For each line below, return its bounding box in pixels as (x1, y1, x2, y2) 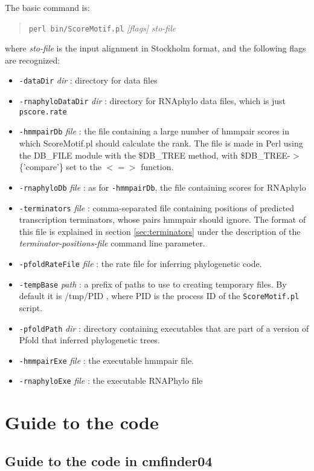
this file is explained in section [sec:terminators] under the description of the (19, 225, 301, 237)
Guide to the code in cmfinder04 (5, 451, 213, 470)
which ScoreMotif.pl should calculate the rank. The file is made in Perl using (19, 137, 303, 150)
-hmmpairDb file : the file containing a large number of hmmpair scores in (19, 125, 289, 137)
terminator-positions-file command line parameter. (19, 237, 205, 249)
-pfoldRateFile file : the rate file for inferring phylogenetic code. (19, 257, 262, 269)
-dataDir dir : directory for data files (19, 74, 158, 87)
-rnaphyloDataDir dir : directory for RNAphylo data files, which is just (19, 94, 286, 107)
